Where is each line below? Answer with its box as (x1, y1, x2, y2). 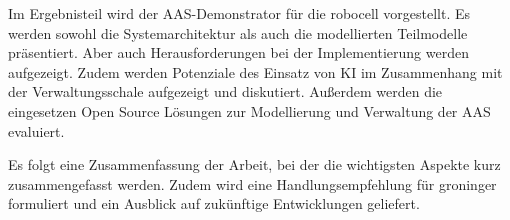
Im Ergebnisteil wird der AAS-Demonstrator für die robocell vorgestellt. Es (8, 3, 471, 23)
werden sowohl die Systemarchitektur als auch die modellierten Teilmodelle (8, 22, 468, 43)
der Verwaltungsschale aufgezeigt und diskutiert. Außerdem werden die (8, 81, 443, 102)
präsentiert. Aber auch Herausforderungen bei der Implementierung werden (8, 42, 469, 63)
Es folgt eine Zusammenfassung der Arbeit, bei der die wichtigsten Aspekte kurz (8, 154, 501, 175)
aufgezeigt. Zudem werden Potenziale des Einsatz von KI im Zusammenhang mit (8, 61, 503, 82)
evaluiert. (8, 120, 65, 141)
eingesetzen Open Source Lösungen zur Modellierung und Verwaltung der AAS (8, 100, 491, 121)
